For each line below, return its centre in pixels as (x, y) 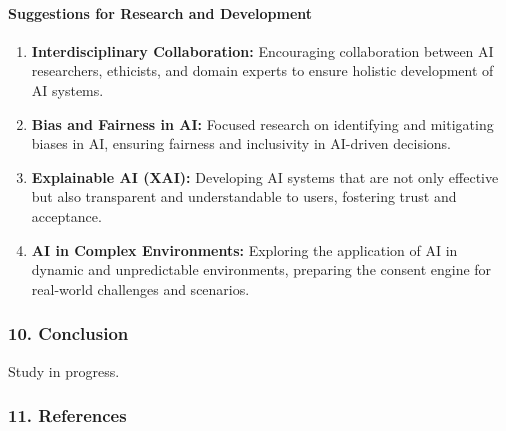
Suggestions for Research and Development (160, 12)
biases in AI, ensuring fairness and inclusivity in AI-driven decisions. (241, 143)
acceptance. (66, 215)
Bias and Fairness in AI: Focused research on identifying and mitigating (262, 123)
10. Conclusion (68, 333)
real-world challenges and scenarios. (140, 288)
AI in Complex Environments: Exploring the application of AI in (244, 249)
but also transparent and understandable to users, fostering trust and (244, 196)
